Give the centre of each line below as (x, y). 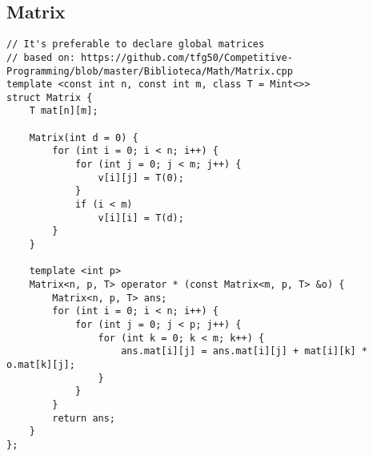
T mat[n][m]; (64, 111)
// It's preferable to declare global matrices (136, 44)
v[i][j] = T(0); (141, 178)
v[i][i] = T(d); (141, 218)
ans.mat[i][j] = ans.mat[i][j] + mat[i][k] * (245, 351)
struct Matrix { (50, 97)
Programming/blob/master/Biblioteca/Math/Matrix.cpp (150, 71)
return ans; (84, 418)
